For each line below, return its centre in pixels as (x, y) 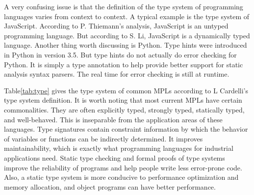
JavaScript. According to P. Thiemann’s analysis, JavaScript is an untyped (116, 26)
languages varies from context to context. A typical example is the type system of (127, 16)
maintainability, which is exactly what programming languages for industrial (119, 148)
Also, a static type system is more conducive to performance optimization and (121, 177)
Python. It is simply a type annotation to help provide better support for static (124, 64)
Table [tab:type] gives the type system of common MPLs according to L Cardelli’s (126, 90)
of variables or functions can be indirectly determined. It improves (103, 138)
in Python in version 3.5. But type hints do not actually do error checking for (120, 54)
